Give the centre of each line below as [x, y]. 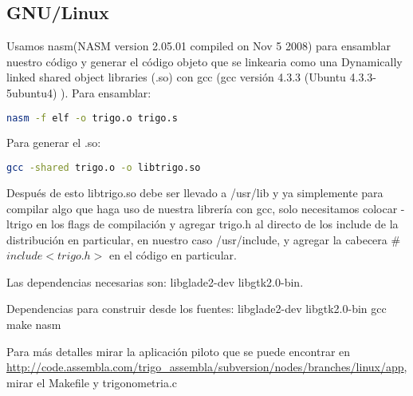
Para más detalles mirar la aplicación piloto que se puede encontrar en [179, 351]
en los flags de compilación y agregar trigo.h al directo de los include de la [217, 224]
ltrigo [20, 224]
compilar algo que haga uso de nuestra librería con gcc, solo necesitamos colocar [202, 208]
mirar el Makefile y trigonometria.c [92, 382]
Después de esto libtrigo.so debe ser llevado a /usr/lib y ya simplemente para [195, 192]
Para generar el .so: [54, 143]
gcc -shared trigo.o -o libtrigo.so [104, 168]
